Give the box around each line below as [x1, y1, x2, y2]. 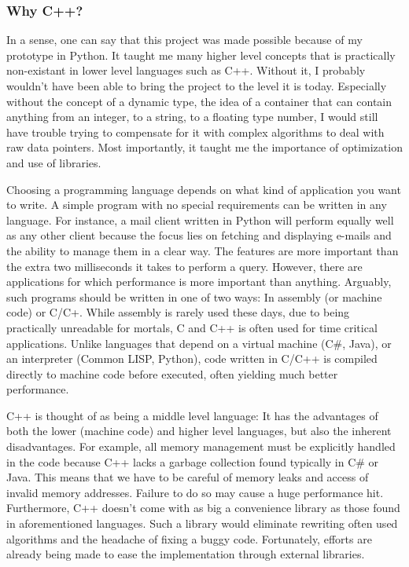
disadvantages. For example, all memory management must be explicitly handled [6, 438, 396, 455]
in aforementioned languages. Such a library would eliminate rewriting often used [6, 515, 398, 532]
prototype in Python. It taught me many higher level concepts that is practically [6, 46, 396, 63]
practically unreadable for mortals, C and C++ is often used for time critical [6, 319, 378, 335]
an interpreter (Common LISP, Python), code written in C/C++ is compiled [6, 350, 378, 367]
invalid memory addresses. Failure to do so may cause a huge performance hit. [6, 484, 384, 500]
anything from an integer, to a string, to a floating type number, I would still [6, 108, 378, 125]
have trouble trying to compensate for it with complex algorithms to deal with [6, 123, 385, 140]
